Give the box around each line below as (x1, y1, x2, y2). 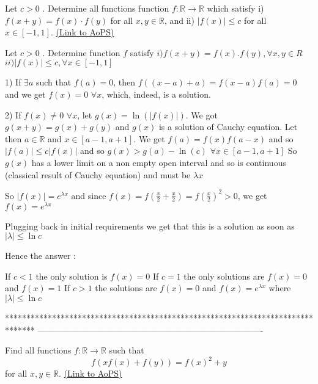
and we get (5, 87, 46, 100)
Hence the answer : (5, 249, 76, 262)
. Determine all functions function (42, 2, 169, 14)
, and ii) (164, 13, 194, 26)
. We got (185, 108, 218, 121)
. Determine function (42, 46, 120, 59)
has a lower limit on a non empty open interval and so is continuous (31, 156, 286, 168)
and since (71, 189, 106, 201)
